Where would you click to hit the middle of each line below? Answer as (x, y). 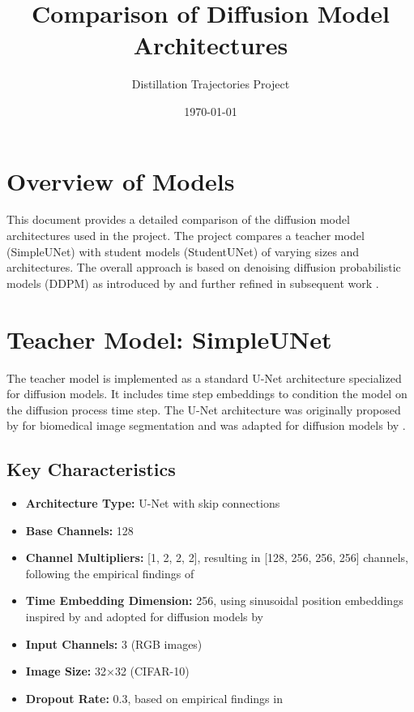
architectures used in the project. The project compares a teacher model (186, 236)
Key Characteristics (91, 469)
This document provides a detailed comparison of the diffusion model (178, 219)
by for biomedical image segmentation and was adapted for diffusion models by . (206, 425)
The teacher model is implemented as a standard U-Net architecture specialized (204, 377)
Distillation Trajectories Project (211, 84)
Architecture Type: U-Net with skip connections (153, 503)
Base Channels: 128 (79, 530)
